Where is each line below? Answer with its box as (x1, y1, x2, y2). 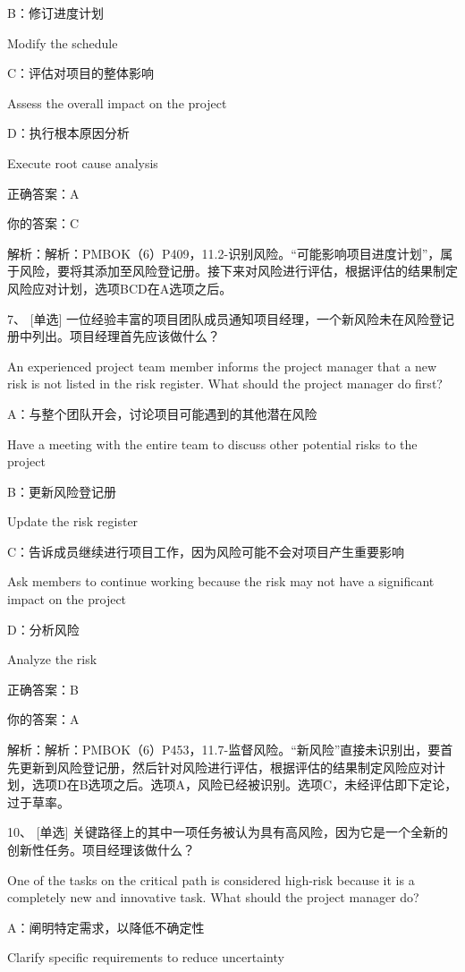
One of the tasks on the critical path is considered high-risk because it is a (7, 870, 415, 889)
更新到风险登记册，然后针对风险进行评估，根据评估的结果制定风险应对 (19, 757, 433, 776)
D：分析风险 (7, 619, 80, 638)
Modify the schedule (7, 33, 118, 52)
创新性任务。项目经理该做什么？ (7, 840, 195, 858)
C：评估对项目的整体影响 (7, 64, 155, 82)
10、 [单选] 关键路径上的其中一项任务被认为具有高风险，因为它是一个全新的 (7, 823, 449, 841)
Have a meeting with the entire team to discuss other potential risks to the (7, 434, 418, 453)
